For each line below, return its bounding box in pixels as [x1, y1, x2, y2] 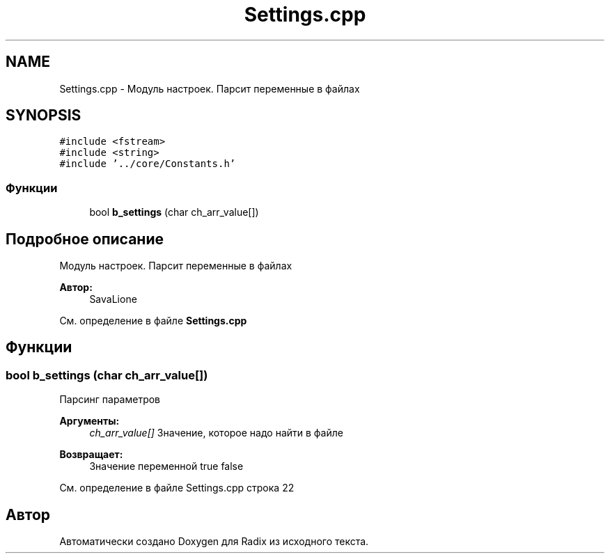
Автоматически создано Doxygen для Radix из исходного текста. [59, 535, 369, 548]
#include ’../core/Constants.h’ [59, 158, 236, 170]
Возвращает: [59, 448, 123, 461]
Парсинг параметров [59, 393, 161, 406]
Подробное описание [6, 230, 164, 248]
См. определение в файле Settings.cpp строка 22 [59, 482, 295, 494]
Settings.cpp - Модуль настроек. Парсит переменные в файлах [59, 82, 360, 95]
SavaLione [89, 293, 137, 306]
